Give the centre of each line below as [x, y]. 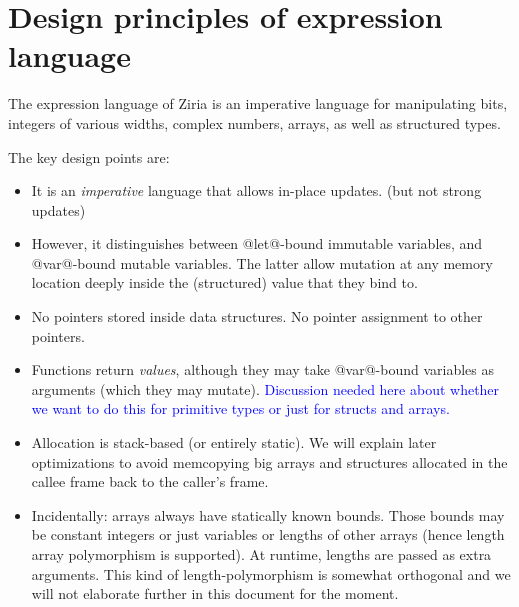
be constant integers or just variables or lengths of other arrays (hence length [268, 534]
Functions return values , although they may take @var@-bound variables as [262, 369]
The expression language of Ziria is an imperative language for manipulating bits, [258, 103]
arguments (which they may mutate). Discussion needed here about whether [265, 388]
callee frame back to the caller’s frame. [150, 481]
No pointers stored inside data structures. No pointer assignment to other [257, 316]
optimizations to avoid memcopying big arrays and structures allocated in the [269, 461]
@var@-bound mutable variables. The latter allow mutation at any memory [262, 262]
